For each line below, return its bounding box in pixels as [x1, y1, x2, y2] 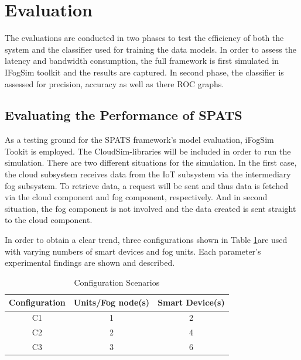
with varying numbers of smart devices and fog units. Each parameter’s [5, 245, 261, 257]
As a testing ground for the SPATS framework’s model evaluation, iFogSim [5, 133, 274, 146]
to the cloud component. [5, 214, 93, 226]
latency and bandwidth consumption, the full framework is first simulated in [5, 54, 279, 67]
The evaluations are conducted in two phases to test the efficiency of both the [5, 32, 284, 44]
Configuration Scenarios [74, 276, 160, 288]
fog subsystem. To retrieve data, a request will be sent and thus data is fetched [5, 179, 289, 191]
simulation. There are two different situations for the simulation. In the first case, [5, 156, 297, 169]
